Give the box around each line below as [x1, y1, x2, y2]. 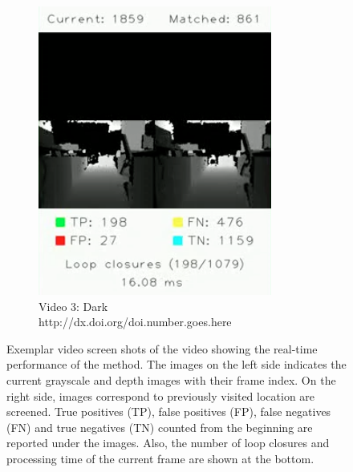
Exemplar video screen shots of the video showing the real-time [6, 340, 318, 357]
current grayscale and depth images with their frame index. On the [6, 371, 336, 388]
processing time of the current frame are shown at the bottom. [6, 450, 314, 466]
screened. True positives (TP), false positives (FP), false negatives [6, 403, 331, 420]
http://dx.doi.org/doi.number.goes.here [39, 313, 232, 330]
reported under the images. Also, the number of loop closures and [6, 434, 330, 451]
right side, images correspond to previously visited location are [6, 387, 315, 404]
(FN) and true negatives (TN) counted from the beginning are [6, 418, 313, 435]
